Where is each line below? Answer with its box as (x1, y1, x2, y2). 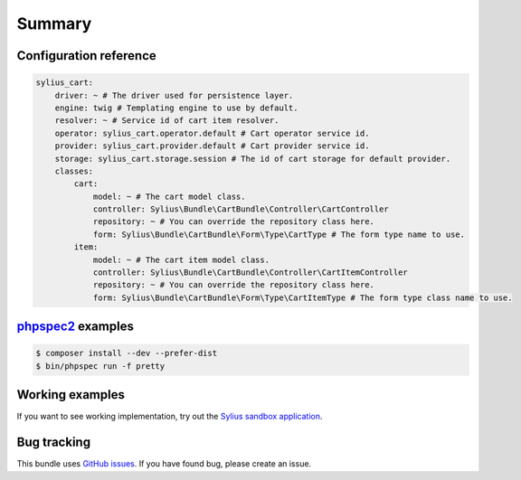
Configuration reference (16, 48, 157, 63)
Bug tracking (16, 435, 90, 450)
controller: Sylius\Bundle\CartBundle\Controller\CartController (92, 204, 389, 214)
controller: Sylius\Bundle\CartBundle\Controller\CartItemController (92, 268, 409, 278)
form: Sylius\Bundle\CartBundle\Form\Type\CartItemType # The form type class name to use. (92, 292, 513, 303)
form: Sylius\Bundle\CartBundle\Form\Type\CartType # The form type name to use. (92, 229, 466, 240)
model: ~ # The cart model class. (92, 191, 246, 202)
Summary (16, 14, 92, 33)
